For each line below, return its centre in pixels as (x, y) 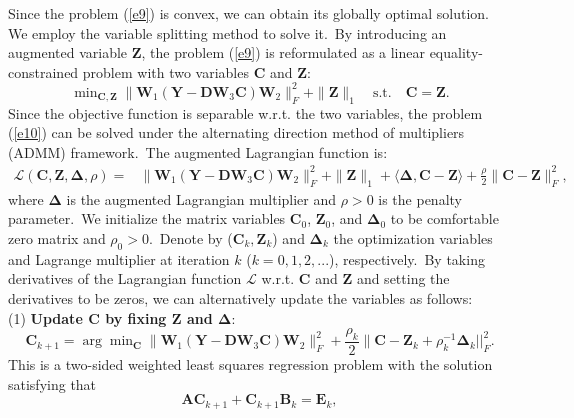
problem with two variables (165, 71)
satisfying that (52, 383)
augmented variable (68, 52)
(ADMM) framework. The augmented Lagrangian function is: (198, 151)
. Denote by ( (190, 237)
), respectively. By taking (407, 258)
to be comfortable (444, 218)
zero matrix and (57, 237)
